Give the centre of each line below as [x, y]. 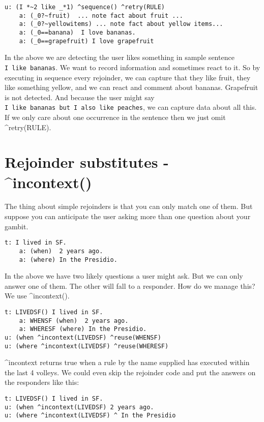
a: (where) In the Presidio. [68, 260]
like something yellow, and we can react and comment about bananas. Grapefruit [131, 87]
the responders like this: [42, 382]
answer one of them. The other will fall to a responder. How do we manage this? [130, 285]
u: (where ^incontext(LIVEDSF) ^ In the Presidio [90, 416]
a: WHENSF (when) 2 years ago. [74, 321]
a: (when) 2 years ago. [61, 251]
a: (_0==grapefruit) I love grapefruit [86, 41]
